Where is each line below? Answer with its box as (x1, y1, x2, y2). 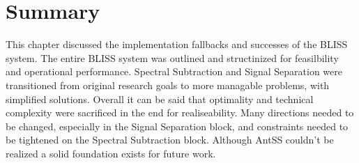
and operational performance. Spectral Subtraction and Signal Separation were (6, 64, 342, 79)
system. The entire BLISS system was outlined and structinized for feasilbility (6, 50, 339, 65)
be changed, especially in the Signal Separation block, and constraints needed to (6, 118, 349, 133)
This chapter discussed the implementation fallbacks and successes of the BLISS (6, 37, 348, 52)
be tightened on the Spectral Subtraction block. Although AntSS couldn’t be (6, 132, 334, 147)
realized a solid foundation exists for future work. (6, 146, 216, 160)
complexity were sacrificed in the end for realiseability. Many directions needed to (6, 105, 354, 120)
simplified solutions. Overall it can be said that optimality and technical (6, 91, 314, 106)
